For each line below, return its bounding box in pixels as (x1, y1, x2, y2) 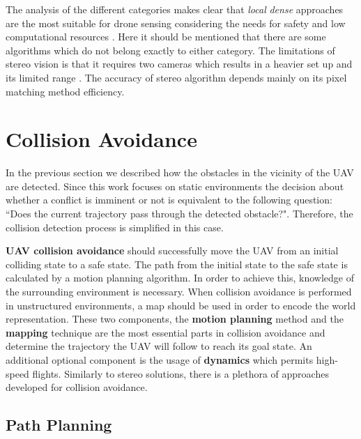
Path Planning (6, 414, 112, 436)
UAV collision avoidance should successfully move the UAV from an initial (6, 243, 339, 258)
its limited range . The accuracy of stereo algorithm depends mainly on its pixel (6, 70, 347, 84)
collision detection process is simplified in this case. (6, 219, 224, 234)
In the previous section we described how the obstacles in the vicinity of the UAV (6, 165, 354, 180)
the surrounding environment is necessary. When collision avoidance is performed (6, 284, 352, 299)
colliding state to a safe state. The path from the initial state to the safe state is (6, 256, 348, 271)
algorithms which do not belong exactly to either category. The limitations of (6, 43, 335, 57)
